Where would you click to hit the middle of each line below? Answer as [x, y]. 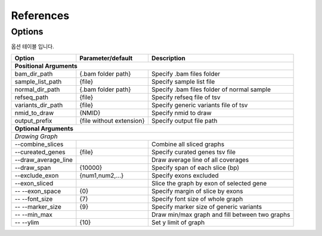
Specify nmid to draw [181, 113]
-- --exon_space [38, 191]
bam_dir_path [34, 73]
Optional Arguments [44, 128]
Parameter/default [106, 58]
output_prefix [33, 120]
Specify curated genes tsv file [193, 152]
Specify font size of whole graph [197, 198]
